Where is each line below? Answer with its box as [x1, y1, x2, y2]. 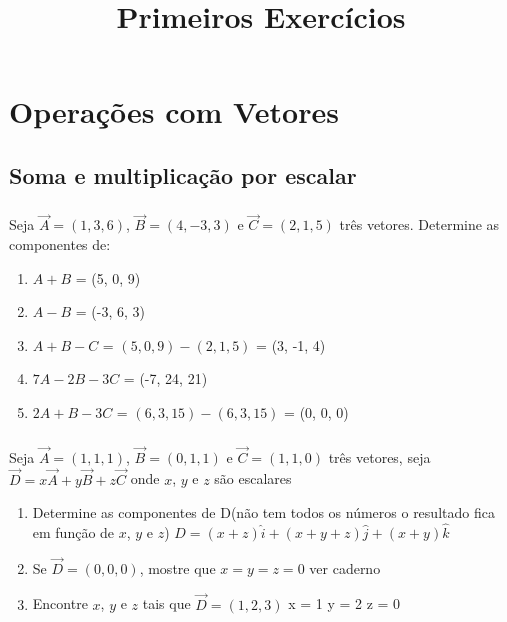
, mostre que [139, 557, 216, 578]
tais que [142, 593, 191, 614]
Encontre [32, 593, 88, 614]
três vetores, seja [328, 446, 431, 467]
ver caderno [309, 557, 381, 578]
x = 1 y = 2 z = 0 [288, 593, 401, 614]
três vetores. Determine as [339, 214, 500, 235]
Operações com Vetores [9, 91, 339, 132]
